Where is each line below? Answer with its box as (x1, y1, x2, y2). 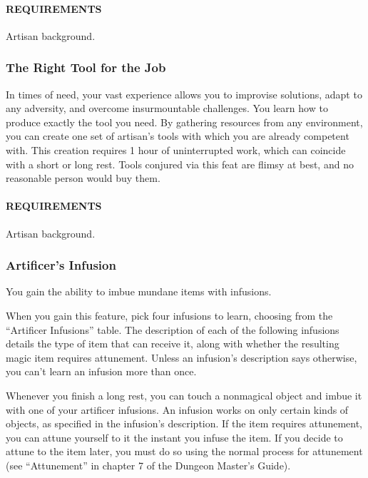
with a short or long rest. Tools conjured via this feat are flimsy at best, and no (6, 156, 354, 171)
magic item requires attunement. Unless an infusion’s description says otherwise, (6, 350, 357, 365)
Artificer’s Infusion (6, 256, 116, 274)
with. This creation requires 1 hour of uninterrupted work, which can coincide (6, 142, 346, 157)
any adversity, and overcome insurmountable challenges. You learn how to (6, 101, 328, 116)
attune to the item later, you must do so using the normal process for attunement (6, 444, 363, 459)
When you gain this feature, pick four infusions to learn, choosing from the (6, 307, 333, 322)
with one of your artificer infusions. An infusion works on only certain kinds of (6, 402, 349, 417)
